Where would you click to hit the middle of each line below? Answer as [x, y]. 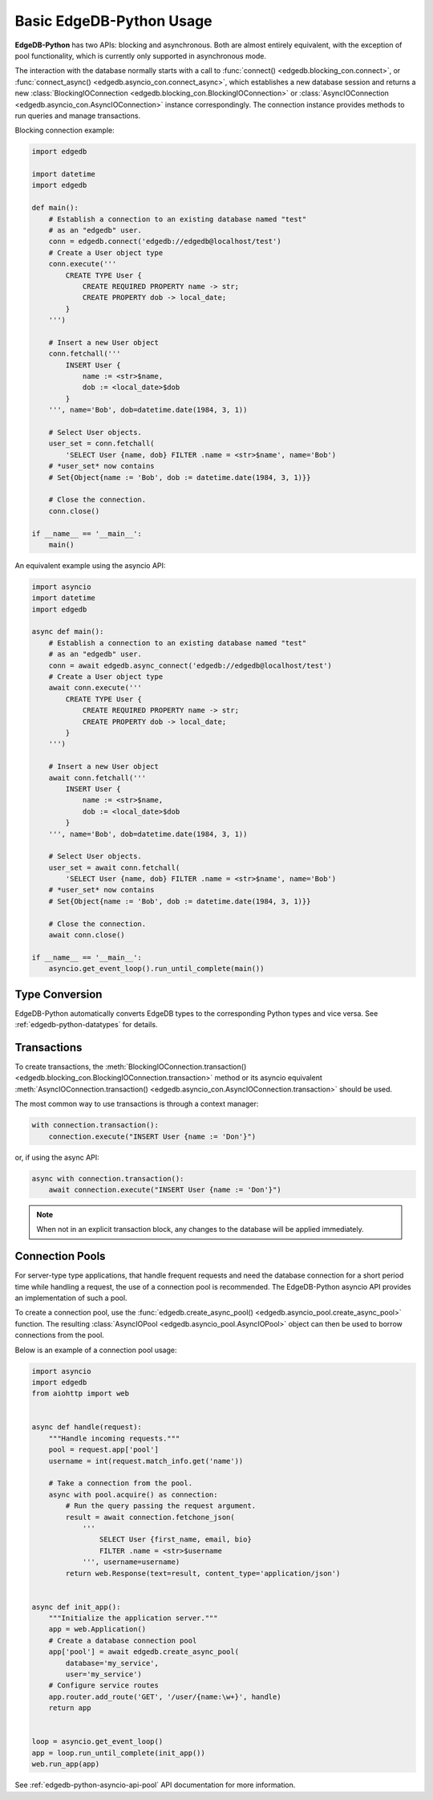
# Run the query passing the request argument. [161, 1506]
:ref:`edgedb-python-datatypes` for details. [86, 1025]
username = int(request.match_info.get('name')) [146, 1461]
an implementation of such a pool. [71, 1298]
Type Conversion [59, 994]
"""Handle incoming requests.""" [114, 1438]
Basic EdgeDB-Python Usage [113, 21]
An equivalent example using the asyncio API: [90, 565]
